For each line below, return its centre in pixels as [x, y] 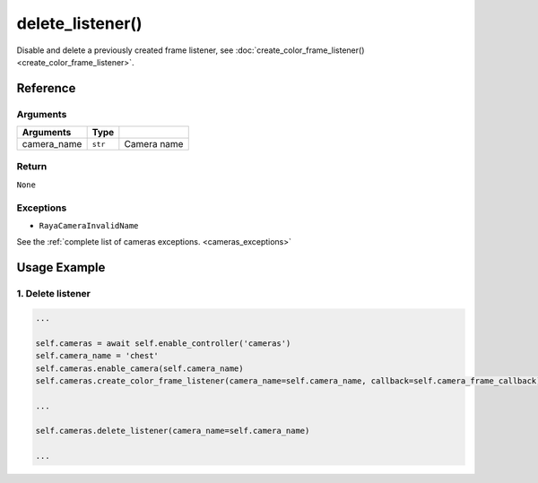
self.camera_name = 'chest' [97, 356]
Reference [46, 88]
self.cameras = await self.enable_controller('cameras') [163, 343]
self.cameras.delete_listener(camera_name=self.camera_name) [173, 431]
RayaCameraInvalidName [89, 225]
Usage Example [61, 267]
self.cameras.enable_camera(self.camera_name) [139, 368]
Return [32, 167]
